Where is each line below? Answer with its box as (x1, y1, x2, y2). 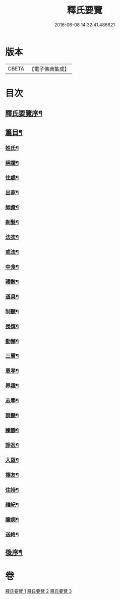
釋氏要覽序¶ (5, 109, 43, 118)
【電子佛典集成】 (29, 65, 70, 72)
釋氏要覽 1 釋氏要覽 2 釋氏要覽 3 (5, 588, 72, 594)
